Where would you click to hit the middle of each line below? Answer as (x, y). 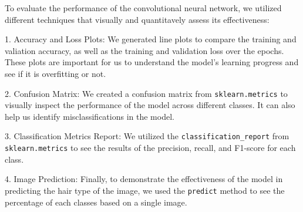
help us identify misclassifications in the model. (90, 116)
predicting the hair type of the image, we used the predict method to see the (145, 190)
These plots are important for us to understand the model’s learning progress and (152, 62)
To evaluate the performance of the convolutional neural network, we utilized (143, 8)
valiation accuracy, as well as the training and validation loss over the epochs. (144, 50)
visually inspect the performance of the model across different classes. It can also (150, 105)
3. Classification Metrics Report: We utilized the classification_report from (147, 136)
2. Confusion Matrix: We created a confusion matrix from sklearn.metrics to (146, 93)
